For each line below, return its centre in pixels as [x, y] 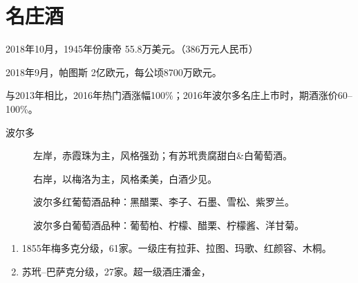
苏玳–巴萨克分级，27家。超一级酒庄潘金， [116, 272]
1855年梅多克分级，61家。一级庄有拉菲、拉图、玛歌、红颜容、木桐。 [177, 248]
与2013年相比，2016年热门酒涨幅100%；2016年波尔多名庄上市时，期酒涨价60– [179, 95]
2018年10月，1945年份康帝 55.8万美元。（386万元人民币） [132, 49]
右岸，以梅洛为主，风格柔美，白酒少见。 [125, 178]
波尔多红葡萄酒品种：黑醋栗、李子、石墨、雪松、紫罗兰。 [164, 202]
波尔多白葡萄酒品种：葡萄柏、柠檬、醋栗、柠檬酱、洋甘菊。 [169, 225]
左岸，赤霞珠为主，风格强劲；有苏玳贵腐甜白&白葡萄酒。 [163, 155]
